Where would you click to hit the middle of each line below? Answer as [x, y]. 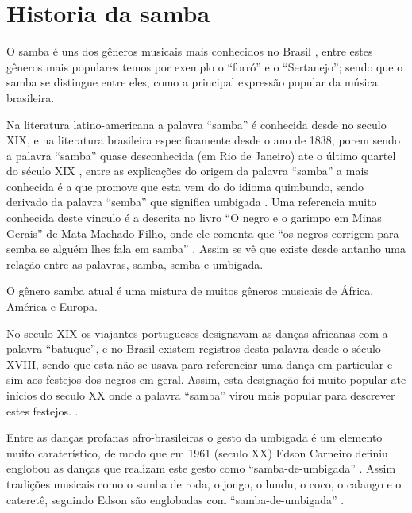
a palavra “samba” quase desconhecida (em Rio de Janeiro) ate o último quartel [201, 155]
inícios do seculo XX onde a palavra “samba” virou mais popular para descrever [201, 395]
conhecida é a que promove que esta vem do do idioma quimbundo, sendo [185, 186]
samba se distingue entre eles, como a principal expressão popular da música [192, 82]
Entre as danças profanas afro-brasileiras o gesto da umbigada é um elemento [194, 437]
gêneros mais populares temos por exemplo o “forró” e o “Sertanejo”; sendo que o [205, 66]
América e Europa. [52, 306]
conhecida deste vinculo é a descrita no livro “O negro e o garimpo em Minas [194, 218]
